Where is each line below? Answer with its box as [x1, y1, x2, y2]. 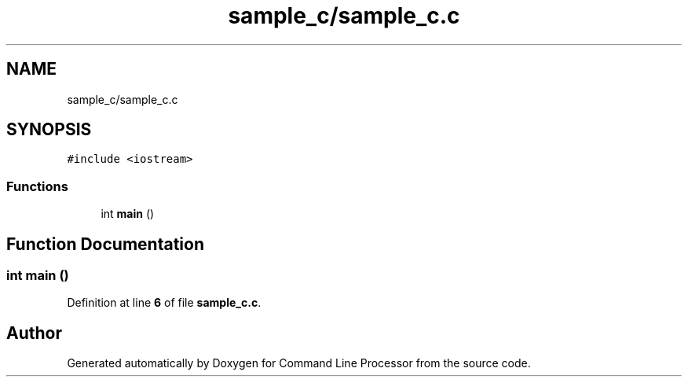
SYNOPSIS [6, 120, 92, 140]
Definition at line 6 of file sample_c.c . [67, 296, 262, 310]
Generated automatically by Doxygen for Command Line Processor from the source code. [67, 356, 531, 370]
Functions [6, 178, 68, 194]
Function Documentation [6, 234, 204, 254]
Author [6, 322, 62, 343]
